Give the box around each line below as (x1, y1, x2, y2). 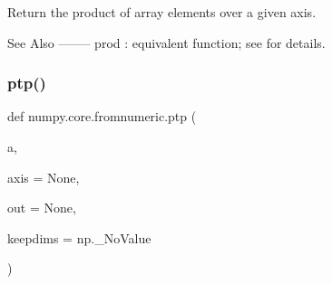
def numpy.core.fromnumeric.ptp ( (7, 107, 197, 126)
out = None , (7, 198, 76, 217)
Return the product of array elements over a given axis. (7, 3, 317, 21)
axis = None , (7, 167, 80, 186)
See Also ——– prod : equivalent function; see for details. (7, 33, 326, 52)
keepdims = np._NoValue (7, 228, 151, 247)
